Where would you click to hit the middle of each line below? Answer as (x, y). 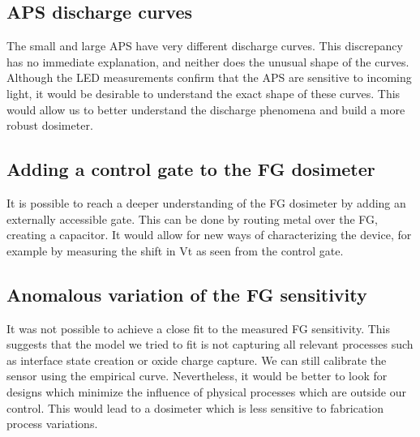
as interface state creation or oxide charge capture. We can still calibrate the (197, 360)
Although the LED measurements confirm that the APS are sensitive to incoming (209, 77)
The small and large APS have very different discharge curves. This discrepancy (205, 46)
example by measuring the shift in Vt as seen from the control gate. (175, 250)
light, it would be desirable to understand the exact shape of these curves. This (204, 93)
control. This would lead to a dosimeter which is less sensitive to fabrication (195, 407)
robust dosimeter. (50, 125)
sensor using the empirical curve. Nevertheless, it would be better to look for (197, 376)
